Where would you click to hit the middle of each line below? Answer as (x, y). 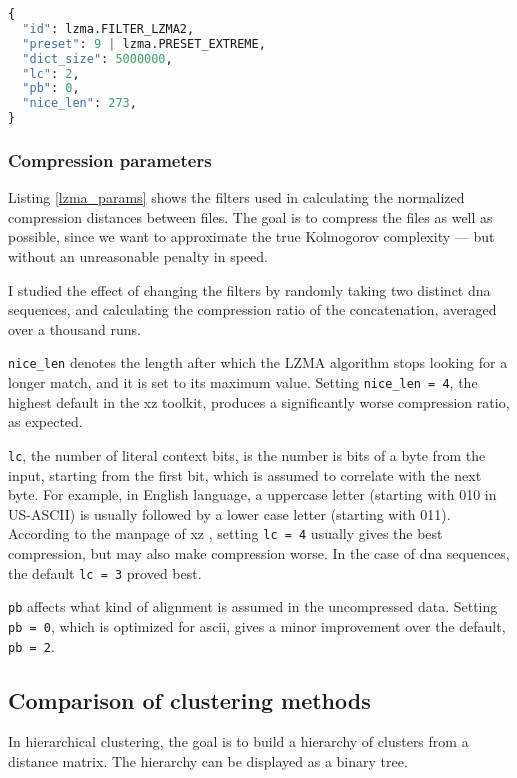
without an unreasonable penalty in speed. (138, 256)
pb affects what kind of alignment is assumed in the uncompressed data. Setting (253, 606)
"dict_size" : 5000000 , (97, 58)
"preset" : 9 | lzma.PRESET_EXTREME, (144, 43)
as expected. (45, 421)
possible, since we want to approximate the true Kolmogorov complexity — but (251, 236)
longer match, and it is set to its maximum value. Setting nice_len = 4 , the (243, 382)
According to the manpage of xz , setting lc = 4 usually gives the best (225, 533)
